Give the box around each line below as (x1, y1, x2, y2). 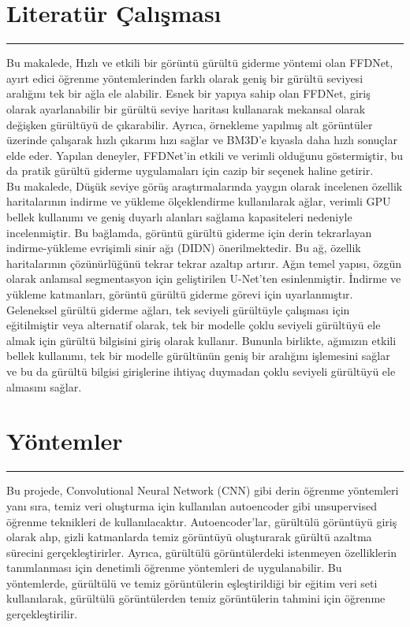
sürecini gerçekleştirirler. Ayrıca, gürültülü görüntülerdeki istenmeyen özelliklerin (6, 544, 397, 560)
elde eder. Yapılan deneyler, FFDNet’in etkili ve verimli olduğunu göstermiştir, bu (6, 147, 404, 163)
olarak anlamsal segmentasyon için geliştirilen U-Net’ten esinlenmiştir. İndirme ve (6, 270, 401, 287)
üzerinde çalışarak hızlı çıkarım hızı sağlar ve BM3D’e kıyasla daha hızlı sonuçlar (6, 132, 397, 148)
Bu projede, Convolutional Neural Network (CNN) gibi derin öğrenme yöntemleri (6, 482, 399, 499)
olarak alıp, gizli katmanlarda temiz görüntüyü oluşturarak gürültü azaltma (6, 529, 372, 545)
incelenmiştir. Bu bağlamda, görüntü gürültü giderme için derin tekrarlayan (6, 224, 372, 240)
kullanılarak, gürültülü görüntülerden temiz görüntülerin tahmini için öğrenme (6, 590, 386, 607)
